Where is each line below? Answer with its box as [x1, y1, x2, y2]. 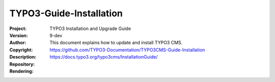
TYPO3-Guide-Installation [9, 8, 123, 19]
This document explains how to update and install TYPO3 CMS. [49, 40, 183, 46]
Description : [9, 54, 37, 60]
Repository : [9, 61, 35, 67]
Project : [9, 25, 27, 32]
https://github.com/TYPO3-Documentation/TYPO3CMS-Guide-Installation [49, 46, 206, 53]
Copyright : [9, 46, 33, 53]
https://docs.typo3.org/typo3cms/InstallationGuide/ [49, 54, 158, 60]
